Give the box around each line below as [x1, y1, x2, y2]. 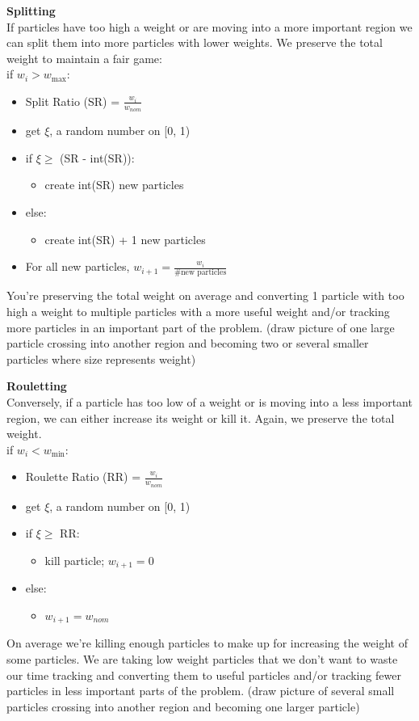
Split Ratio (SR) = [25, 92, 120, 109]
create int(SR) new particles [44, 176, 184, 193]
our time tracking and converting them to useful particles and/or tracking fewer [6, 666, 401, 683]
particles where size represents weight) [6, 350, 196, 367]
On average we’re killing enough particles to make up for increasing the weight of [6, 635, 408, 651]
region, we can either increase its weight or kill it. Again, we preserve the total [6, 409, 395, 426]
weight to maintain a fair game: [6, 49, 162, 66]
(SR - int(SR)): [60, 149, 135, 166]
